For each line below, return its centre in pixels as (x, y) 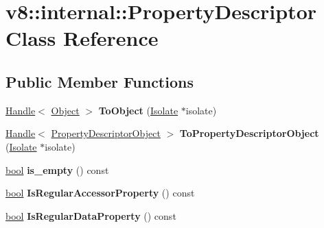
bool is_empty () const (57, 169)
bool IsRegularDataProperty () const (91, 215)
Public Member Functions (100, 81)
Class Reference (82, 38)
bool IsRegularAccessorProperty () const (100, 193)
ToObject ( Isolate (138, 110)
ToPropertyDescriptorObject (249, 133)
